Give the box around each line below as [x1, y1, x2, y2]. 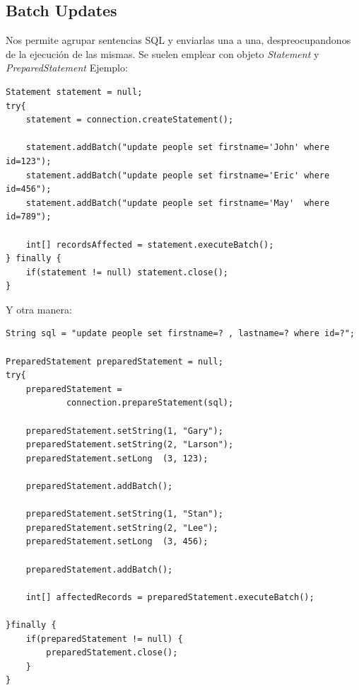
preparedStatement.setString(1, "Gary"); [25, 425, 223, 436]
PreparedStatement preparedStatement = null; [6, 356, 223, 367]
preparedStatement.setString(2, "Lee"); [25, 522, 218, 533]
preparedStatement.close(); [46, 648, 178, 658]
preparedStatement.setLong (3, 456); [25, 536, 208, 547]
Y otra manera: [6, 301, 72, 316]
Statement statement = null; [6, 86, 143, 97]
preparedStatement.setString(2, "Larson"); [25, 439, 234, 450]
